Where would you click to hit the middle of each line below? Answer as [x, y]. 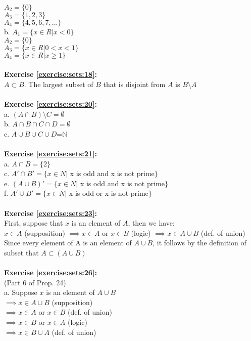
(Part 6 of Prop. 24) [35, 282]
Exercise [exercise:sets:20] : [51, 103]
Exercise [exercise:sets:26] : [51, 272]
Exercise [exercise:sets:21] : [51, 153]
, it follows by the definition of [199, 243]
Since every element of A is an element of [68, 243]
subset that [21, 252]
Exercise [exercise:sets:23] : [51, 213]
